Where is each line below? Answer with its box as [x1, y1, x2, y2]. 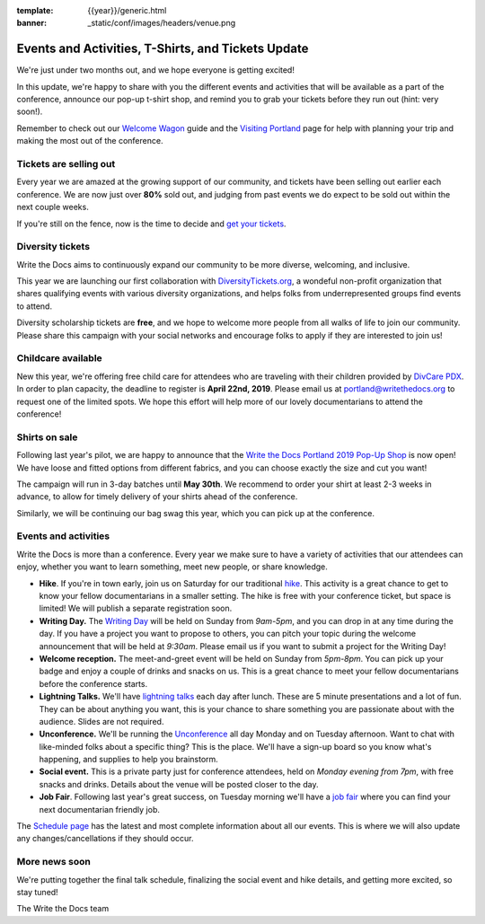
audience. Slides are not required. [39, 716, 164, 726]
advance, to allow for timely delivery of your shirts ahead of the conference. [16, 491, 298, 502]
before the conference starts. [39, 678, 148, 689]
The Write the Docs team [16, 903, 110, 914]
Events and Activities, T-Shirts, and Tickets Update [16, 41, 309, 57]
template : [16, 5, 54, 15]
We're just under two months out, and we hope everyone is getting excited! [16, 65, 295, 75]
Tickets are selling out [16, 158, 116, 171]
